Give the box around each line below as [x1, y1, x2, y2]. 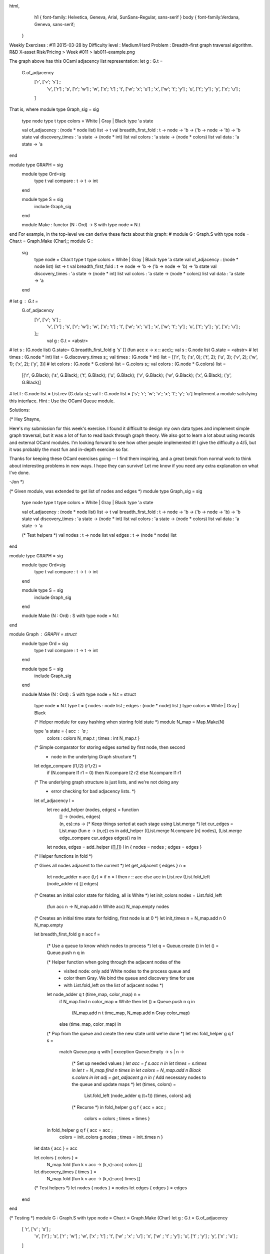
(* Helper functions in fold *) [34, 853, 93, 859]
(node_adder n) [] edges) [46, 881, 98, 887]
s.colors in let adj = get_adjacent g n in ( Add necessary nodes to [71, 1074, 206, 1080]
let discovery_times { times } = [34, 1169, 97, 1175]
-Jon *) [9, 479, 24, 485]
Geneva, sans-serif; [34, 21, 75, 27]
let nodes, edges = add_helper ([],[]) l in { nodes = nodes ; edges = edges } [46, 844, 202, 850]
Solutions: [9, 407, 30, 413]
